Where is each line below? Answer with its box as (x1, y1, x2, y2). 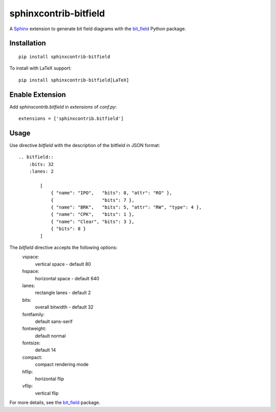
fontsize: (22, 340, 41, 346)
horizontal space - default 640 (35, 275, 100, 281)
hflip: (22, 368, 33, 375)
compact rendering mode (35, 361, 89, 367)
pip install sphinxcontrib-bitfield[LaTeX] (18, 77, 129, 83)
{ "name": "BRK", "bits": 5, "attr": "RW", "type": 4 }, (51, 204, 202, 210)
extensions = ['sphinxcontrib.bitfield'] (18, 116, 124, 121)
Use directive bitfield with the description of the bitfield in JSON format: (9, 142, 160, 148)
